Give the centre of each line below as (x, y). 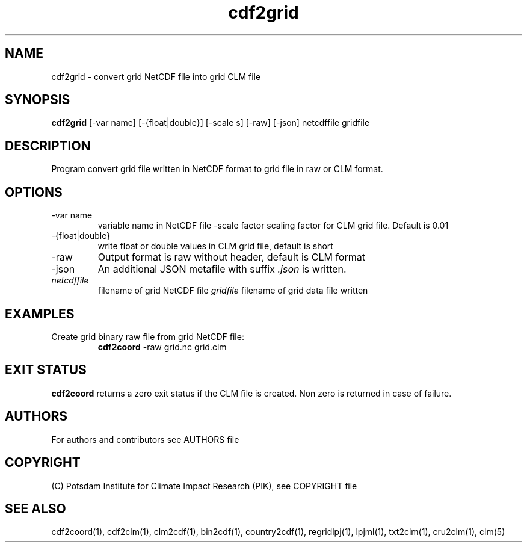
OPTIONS (34, 192)
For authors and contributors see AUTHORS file (145, 439)
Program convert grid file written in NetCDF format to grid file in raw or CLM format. (217, 169)
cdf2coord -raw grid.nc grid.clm (162, 347)
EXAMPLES (40, 314)
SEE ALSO (35, 508)
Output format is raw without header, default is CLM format (231, 257)
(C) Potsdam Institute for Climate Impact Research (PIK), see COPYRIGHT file (204, 486)
